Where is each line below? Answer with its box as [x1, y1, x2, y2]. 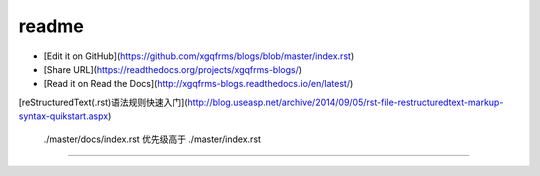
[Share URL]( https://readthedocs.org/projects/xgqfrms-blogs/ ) [43, 63, 303, 75]
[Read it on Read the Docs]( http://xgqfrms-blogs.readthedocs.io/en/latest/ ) [43, 78, 354, 90]
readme [18, 15, 84, 37]
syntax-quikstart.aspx [18, 110, 109, 122]
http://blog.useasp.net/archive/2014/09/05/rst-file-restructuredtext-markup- [187, 96, 504, 108]
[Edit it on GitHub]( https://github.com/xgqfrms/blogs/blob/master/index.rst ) [43, 50, 355, 62]
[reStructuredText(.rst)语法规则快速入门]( [18, 96, 189, 108]
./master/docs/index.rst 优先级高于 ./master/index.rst [43, 133, 262, 145]
